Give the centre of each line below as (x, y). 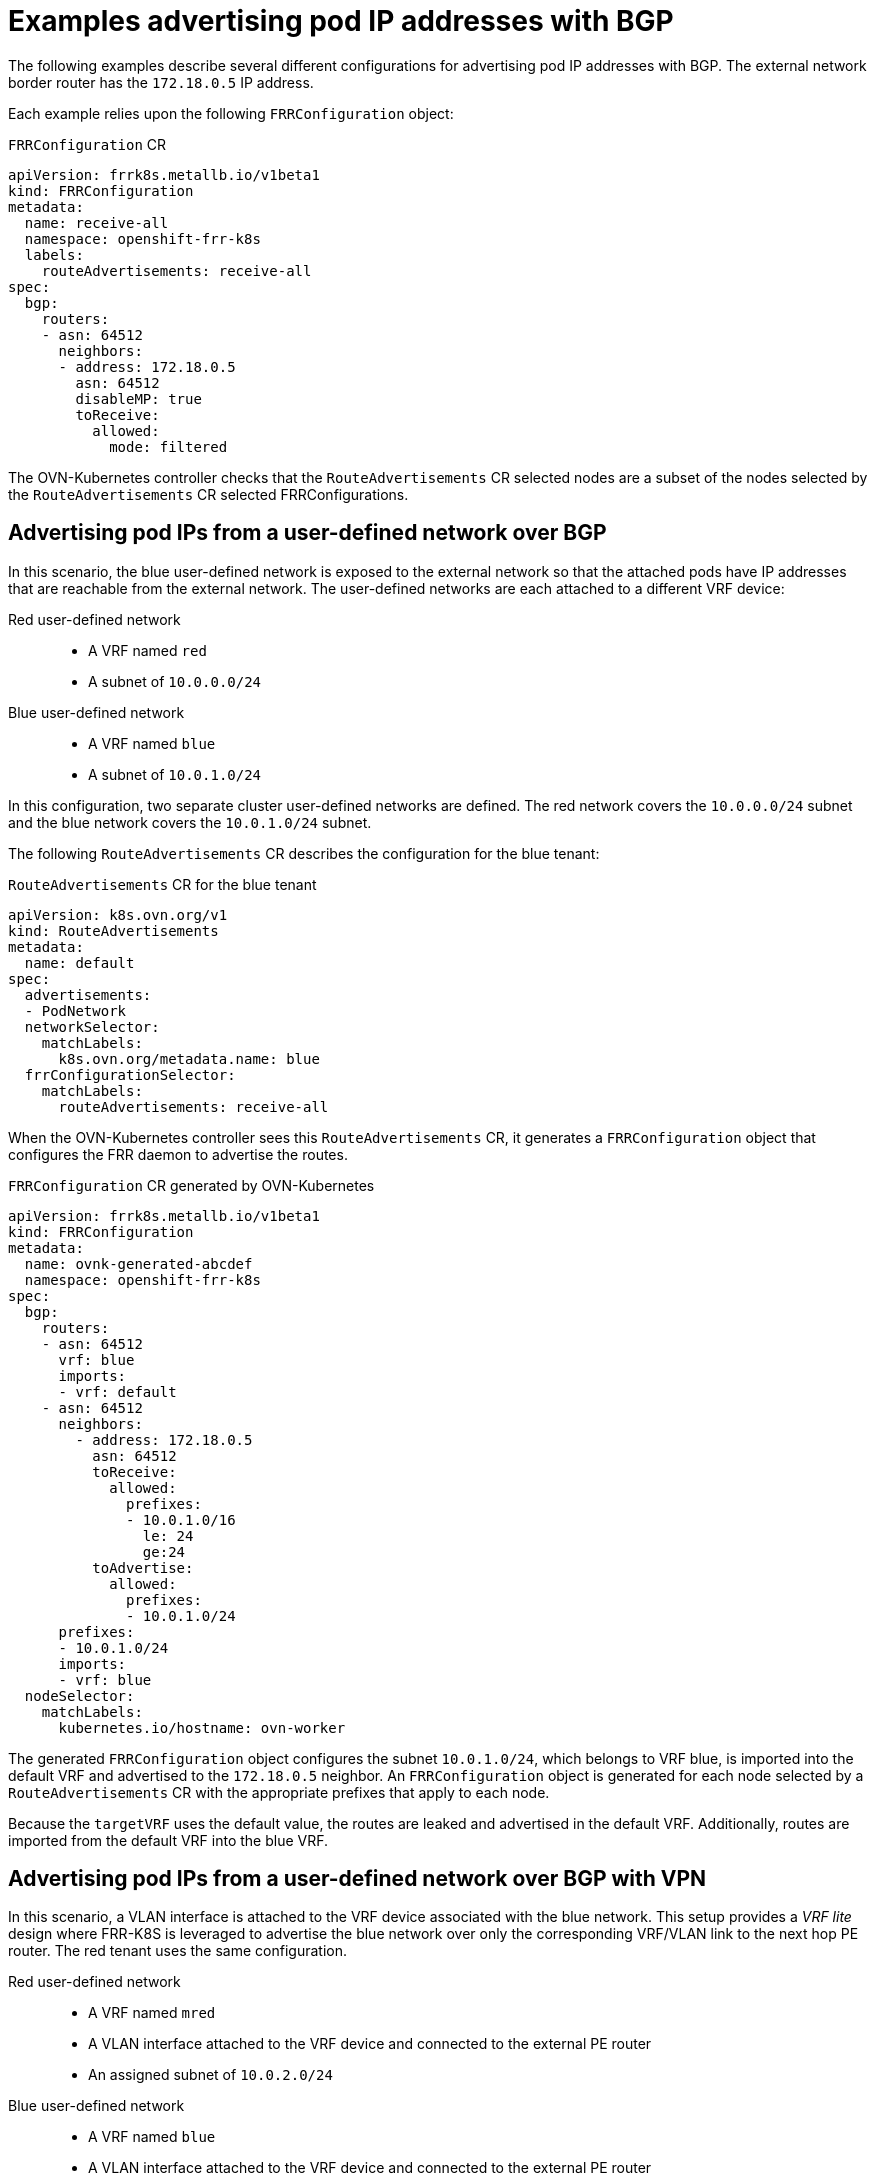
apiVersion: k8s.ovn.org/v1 (118, 914)
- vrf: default (117, 1391)
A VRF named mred (152, 2013)
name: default (79, 962)
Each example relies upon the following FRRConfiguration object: (231, 113)
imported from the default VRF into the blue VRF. (168, 1840)
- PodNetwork (75, 1010)
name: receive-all (96, 222)
